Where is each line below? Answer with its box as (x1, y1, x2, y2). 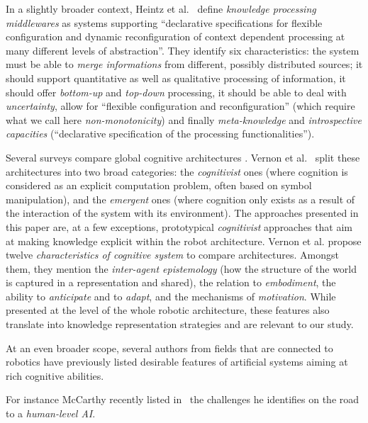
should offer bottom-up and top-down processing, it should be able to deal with (6, 84, 347, 99)
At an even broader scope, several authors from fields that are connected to (6, 340, 333, 355)
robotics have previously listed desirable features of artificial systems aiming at (6, 354, 348, 369)
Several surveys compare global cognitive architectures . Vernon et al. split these (6, 150, 360, 164)
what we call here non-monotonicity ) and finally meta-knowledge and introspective (6, 112, 362, 127)
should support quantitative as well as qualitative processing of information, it (6, 70, 346, 85)
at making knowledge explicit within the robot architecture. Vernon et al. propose (6, 233, 362, 248)
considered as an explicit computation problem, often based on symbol (6, 178, 312, 193)
